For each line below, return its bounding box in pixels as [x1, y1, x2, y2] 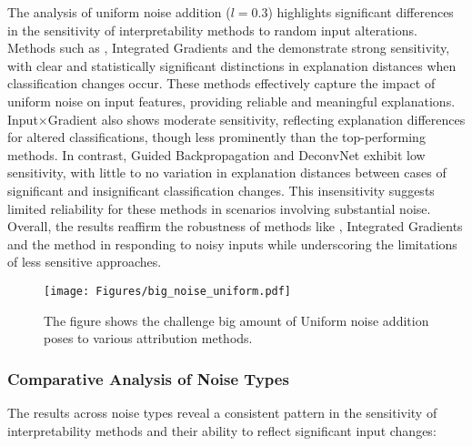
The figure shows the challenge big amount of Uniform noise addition [44, 310, 429, 329]
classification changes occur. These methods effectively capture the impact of [7, 74, 436, 93]
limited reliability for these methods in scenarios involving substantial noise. [7, 198, 431, 218]
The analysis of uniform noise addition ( [7, 3, 231, 21]
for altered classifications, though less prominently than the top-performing [7, 127, 426, 147]
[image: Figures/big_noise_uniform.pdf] [44, 284, 292, 298]
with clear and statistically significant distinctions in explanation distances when [7, 56, 457, 75]
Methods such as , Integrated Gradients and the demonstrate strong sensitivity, [7, 38, 450, 57]
